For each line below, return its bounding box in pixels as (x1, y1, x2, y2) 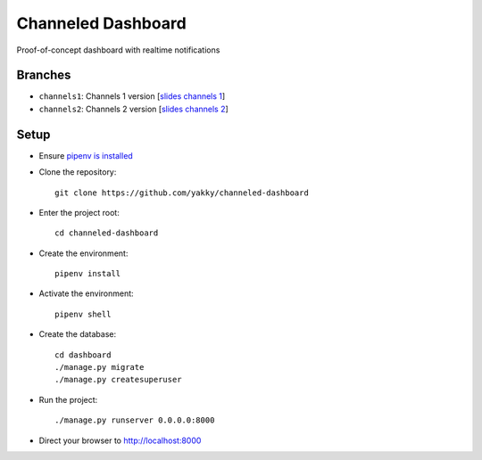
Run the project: (38, 394, 98, 405)
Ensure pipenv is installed (38, 150, 133, 160)
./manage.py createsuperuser (54, 374, 182, 385)
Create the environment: (38, 248, 129, 259)
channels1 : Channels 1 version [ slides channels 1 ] (38, 91, 226, 102)
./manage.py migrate (54, 362, 145, 373)
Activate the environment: (38, 288, 134, 299)
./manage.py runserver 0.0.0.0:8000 (54, 415, 215, 425)
